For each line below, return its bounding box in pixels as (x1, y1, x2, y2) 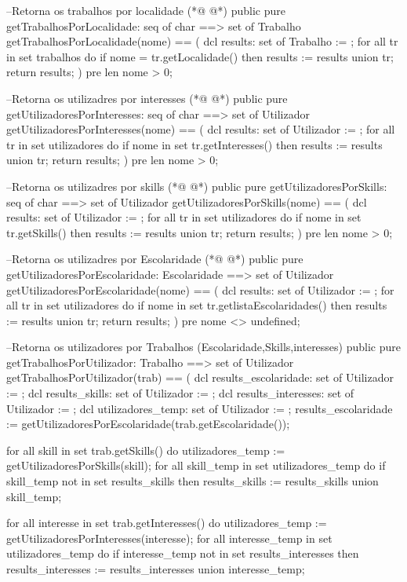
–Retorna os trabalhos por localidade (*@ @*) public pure (6, 2, 286, 18)
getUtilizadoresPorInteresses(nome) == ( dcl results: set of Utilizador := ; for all (6, 121, 395, 137)
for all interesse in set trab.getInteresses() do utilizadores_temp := (6, 514, 327, 531)
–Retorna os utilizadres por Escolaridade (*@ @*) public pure (6, 251, 303, 267)
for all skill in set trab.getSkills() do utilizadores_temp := (6, 441, 285, 458)
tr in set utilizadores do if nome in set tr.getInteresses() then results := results (6, 136, 383, 152)
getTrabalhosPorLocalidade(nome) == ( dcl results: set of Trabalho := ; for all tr (6, 33, 398, 49)
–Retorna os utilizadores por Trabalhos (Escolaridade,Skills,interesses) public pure (6, 339, 401, 355)
